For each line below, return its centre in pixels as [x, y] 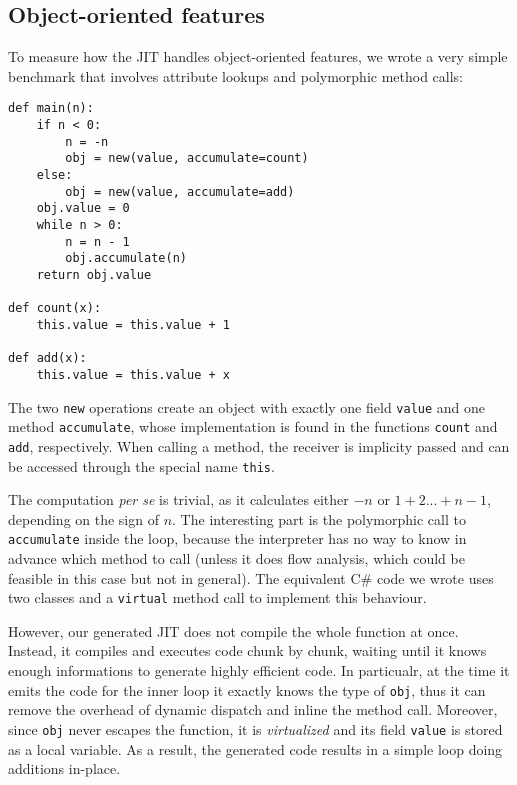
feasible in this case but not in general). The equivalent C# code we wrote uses [251, 577]
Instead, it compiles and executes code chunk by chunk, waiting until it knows [247, 650]
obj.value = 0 [83, 208]
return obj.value [94, 274]
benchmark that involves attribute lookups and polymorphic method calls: [236, 75]
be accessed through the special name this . [141, 465]
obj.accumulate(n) [126, 258]
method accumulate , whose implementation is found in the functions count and [253, 426]
